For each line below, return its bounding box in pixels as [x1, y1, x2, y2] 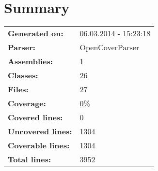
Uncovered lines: [8, 126, 72, 137]
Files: [8, 84, 29, 95]
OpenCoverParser [79, 42, 140, 53]
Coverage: [8, 98, 46, 109]
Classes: [8, 70, 38, 81]
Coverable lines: [8, 140, 70, 151]
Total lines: [8, 154, 51, 165]
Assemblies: [8, 56, 53, 67]
